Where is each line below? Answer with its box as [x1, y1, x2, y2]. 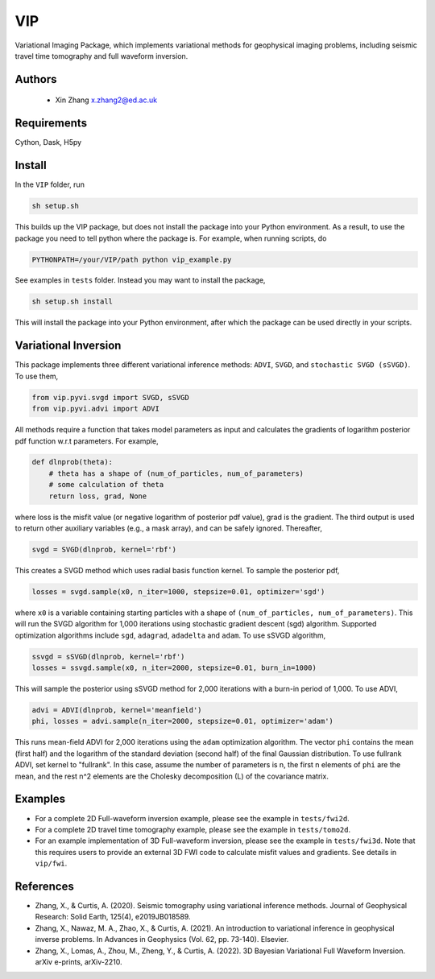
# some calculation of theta [48, 480, 164, 489]
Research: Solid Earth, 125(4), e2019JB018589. [35, 912, 191, 922]
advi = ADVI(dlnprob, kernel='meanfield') [31, 705, 202, 715]
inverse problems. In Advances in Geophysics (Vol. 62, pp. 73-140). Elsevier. [35, 935, 289, 944]
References [14, 879, 74, 893]
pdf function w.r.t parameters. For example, [14, 436, 159, 446]
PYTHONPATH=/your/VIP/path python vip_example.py [31, 254, 232, 264]
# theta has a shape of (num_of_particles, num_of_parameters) [48, 469, 304, 478]
